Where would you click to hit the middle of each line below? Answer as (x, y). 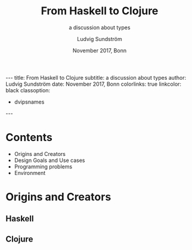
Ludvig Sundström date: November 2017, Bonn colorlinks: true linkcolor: (94, 84)
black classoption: (28, 90)
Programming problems (43, 166)
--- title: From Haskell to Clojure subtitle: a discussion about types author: (96, 77)
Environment (30, 173)
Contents (29, 137)
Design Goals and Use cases (49, 160)
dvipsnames (29, 102)
